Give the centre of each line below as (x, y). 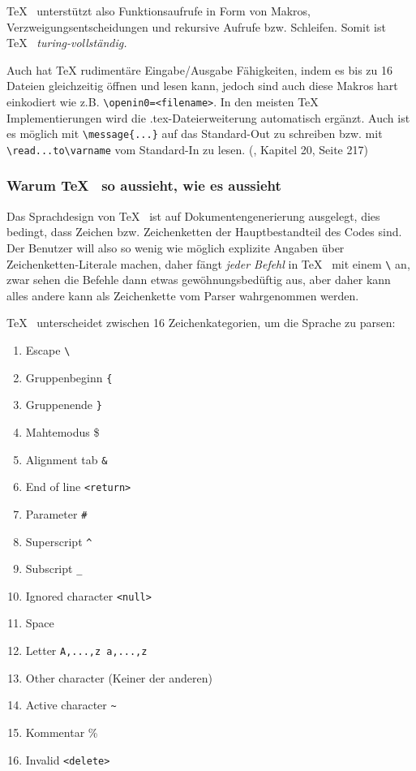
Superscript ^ (59, 541)
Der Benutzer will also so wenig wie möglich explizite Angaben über (176, 247)
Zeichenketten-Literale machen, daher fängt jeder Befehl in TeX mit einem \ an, (208, 263)
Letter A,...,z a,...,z (86, 650)
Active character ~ (71, 705)
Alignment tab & (66, 459)
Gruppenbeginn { (69, 377)
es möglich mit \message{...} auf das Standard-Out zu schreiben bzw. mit (195, 134)
